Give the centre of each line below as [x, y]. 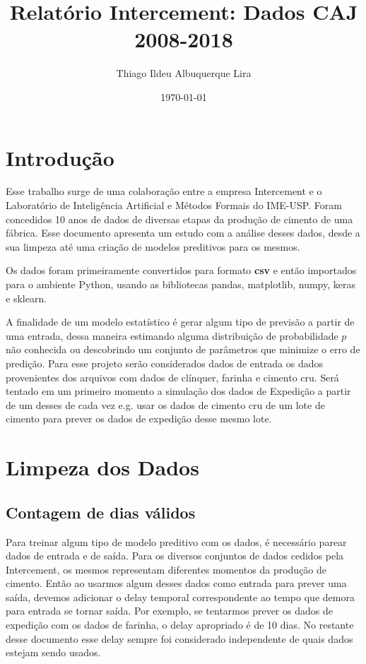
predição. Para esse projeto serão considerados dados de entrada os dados [165, 363]
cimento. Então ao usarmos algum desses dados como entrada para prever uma [176, 583]
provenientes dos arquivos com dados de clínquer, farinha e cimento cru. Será [172, 377]
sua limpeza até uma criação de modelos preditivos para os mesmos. [153, 246]
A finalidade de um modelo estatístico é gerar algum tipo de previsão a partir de [180, 322]
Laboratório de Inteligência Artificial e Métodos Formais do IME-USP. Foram [174, 205]
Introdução [60, 157]
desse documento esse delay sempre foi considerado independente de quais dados [179, 638]
